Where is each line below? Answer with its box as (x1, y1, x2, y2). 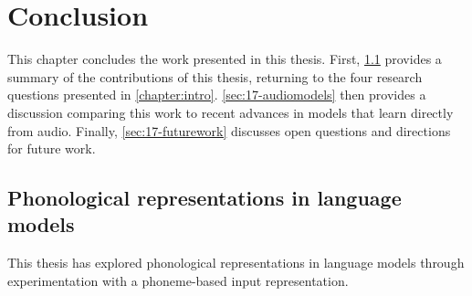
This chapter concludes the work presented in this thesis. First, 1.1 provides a (7, 49, 442, 69)
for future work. (7, 139, 96, 158)
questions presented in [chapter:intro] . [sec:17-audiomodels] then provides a (7, 85, 426, 104)
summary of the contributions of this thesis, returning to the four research (7, 67, 423, 86)
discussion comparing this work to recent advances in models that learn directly (7, 102, 454, 122)
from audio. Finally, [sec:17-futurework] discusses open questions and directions (7, 121, 451, 140)
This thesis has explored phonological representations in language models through (7, 253, 465, 272)
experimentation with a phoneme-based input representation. (7, 270, 349, 290)
